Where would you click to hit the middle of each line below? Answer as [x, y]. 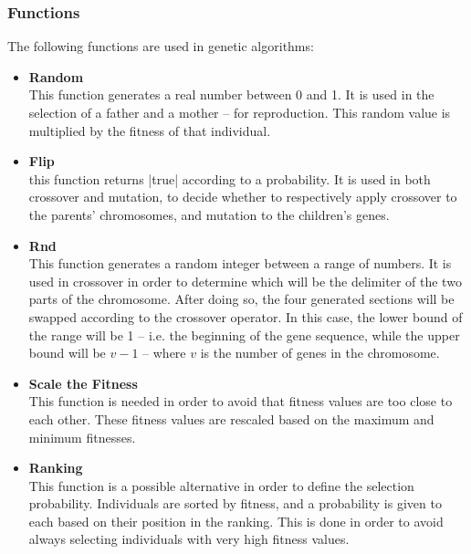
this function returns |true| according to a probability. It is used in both [230, 178]
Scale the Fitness [83, 383]
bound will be [67, 353]
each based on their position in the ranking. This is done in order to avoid [236, 521]
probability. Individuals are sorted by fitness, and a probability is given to [235, 503]
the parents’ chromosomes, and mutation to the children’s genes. [209, 214]
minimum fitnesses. [82, 437]
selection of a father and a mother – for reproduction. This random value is [240, 112]
